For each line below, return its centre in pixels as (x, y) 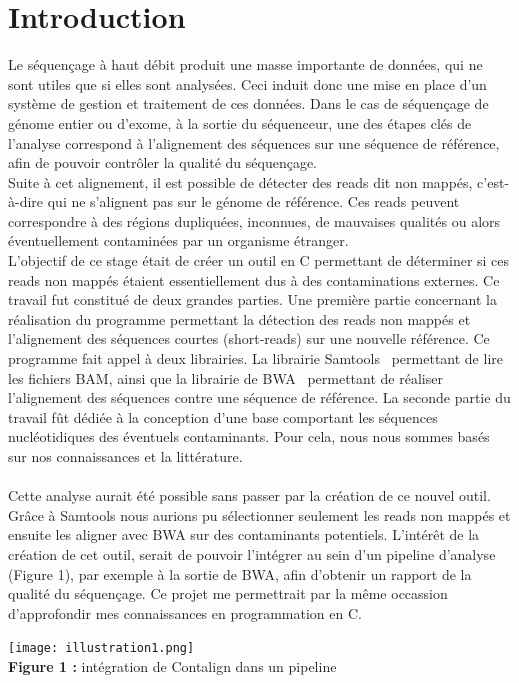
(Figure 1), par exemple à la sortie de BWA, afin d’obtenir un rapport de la (240, 573)
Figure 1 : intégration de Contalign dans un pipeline (172, 666)
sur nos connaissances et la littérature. (125, 456)
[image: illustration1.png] (101, 648)
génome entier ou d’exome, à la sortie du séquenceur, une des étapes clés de (240, 122)
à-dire (26, 201)
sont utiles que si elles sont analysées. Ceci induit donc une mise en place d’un (247, 83)
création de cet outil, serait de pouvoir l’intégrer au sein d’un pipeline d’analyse (252, 553)
